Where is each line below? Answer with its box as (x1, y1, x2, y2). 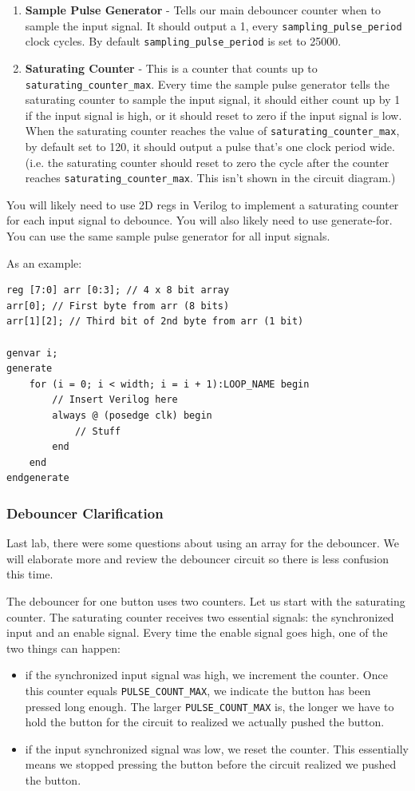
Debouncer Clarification (6, 503, 164, 523)
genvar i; (6, 347, 58, 359)
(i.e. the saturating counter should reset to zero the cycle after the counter (25, 153, 389, 170)
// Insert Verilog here (52, 394, 178, 406)
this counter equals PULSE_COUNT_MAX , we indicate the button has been (25, 682, 371, 698)
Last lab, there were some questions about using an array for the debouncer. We (6, 535, 399, 551)
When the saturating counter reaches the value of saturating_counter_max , (25, 122, 400, 139)
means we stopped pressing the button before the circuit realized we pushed (25, 756, 397, 773)
